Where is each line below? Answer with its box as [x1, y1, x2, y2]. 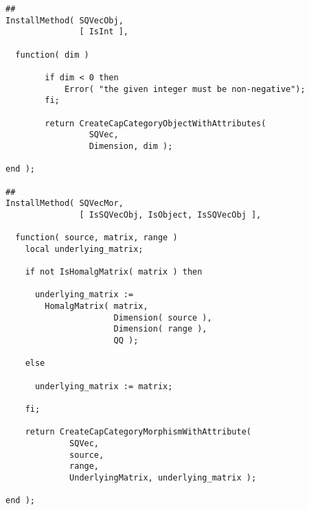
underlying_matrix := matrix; [34, 381, 173, 391]
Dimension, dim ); [89, 141, 173, 151]
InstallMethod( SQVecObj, [5, 15, 124, 25]
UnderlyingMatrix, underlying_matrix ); [69, 472, 257, 483]
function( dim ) [15, 49, 89, 60]
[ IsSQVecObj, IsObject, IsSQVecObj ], [79, 209, 262, 220]
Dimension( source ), [113, 312, 212, 323]
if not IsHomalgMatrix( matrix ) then [25, 267, 203, 277]
